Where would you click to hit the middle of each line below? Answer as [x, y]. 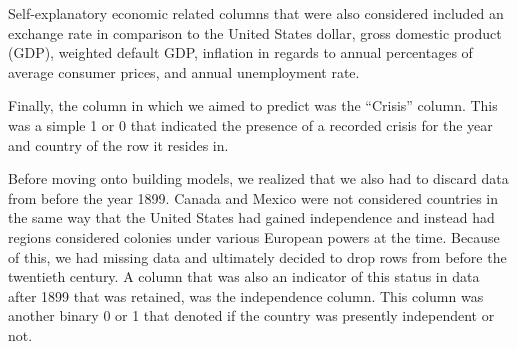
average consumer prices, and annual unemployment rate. [184, 71]
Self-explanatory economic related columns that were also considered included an [256, 13]
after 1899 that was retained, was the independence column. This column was [246, 295]
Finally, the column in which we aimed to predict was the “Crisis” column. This [253, 105]
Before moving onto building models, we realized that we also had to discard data [258, 178]
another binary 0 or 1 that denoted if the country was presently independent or [251, 315]
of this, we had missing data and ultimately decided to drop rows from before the [257, 256]
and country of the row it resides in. [118, 144]
